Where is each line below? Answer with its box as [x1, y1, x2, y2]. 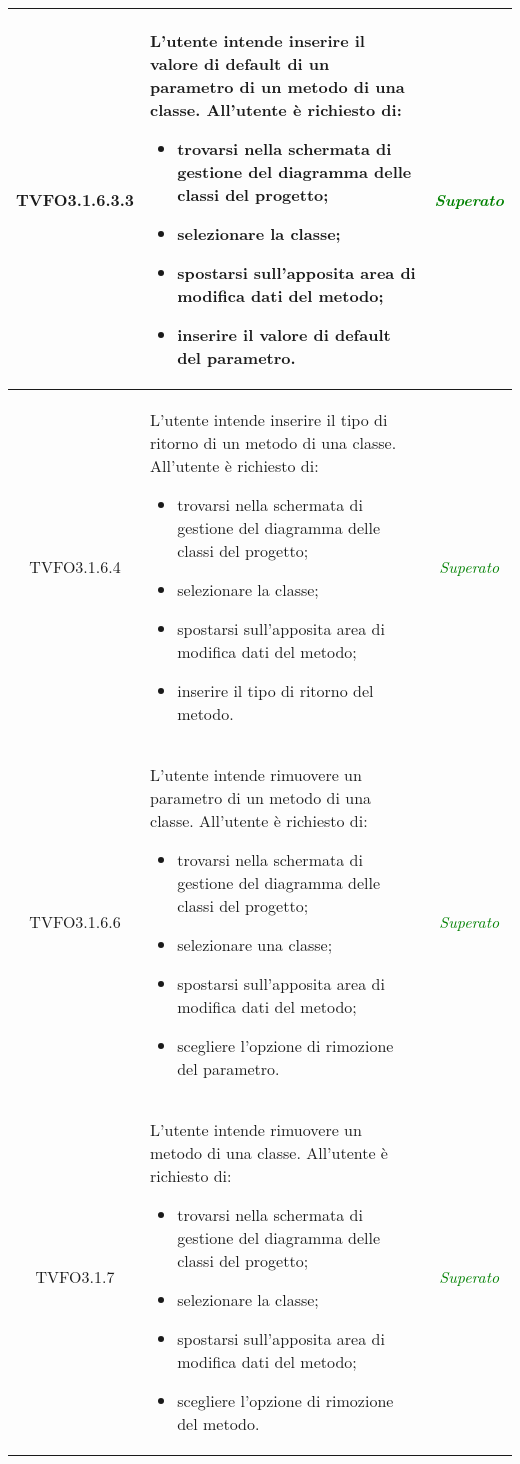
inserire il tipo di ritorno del [177, 679, 374, 702]
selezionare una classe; [177, 933, 333, 956]
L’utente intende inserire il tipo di [150, 408, 388, 431]
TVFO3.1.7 [35, 1265, 115, 1288]
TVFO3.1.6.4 [29, 555, 121, 578]
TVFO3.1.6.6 [29, 910, 121, 933]
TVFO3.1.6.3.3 [16, 187, 135, 211]
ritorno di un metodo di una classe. [150, 431, 397, 454]
